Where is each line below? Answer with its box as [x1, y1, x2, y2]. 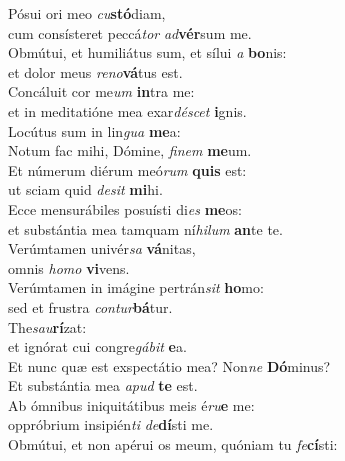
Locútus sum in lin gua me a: [8, 120, 181, 141]
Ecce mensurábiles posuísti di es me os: [8, 198, 242, 219]
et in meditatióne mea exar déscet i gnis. [8, 100, 247, 121]
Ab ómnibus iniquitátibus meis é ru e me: [8, 394, 255, 415]
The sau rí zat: [8, 316, 87, 337]
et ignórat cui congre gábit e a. [8, 336, 187, 357]
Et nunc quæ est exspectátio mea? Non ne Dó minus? [8, 355, 331, 376]
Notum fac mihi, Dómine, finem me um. [8, 140, 252, 161]
